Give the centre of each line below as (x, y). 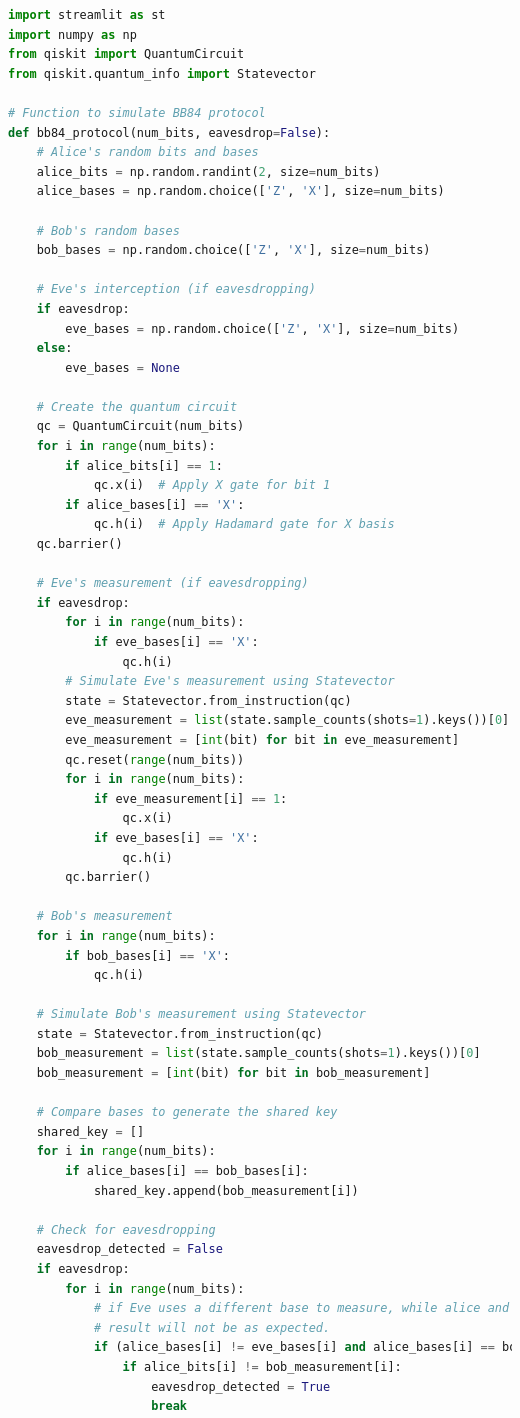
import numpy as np (72, 34)
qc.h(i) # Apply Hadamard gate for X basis (244, 524)
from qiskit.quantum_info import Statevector (162, 73)
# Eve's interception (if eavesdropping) (176, 289)
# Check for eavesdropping (126, 1229)
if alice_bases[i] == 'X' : (155, 504)
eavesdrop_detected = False (129, 1249)
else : (54, 348)
